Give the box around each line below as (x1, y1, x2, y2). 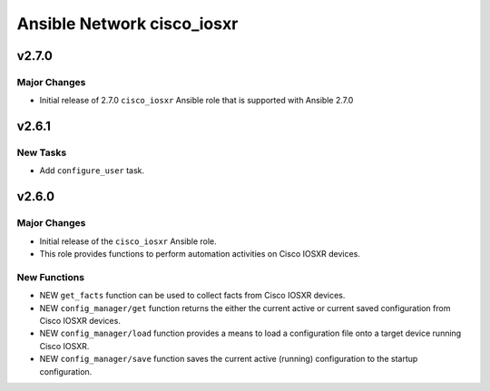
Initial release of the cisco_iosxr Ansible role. (39, 236, 217, 247)
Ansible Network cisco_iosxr (16, 14, 239, 34)
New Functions (16, 270, 85, 283)
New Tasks (16, 146, 67, 159)
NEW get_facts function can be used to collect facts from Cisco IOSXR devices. (39, 290, 346, 301)
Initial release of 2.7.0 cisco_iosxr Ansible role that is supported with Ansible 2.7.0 (39, 95, 354, 106)
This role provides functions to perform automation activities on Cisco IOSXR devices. (39, 249, 360, 259)
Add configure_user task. (39, 165, 145, 176)
